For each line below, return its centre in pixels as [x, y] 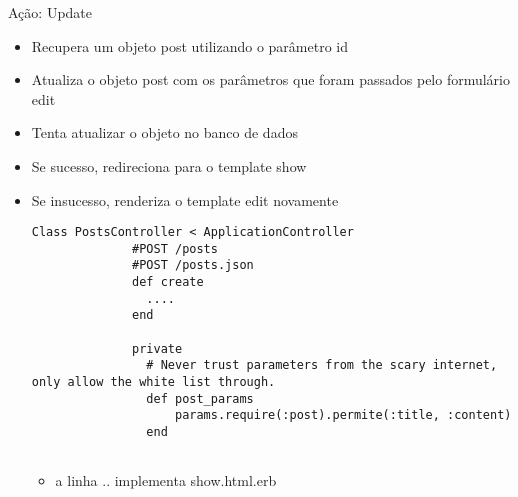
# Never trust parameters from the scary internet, [322, 365]
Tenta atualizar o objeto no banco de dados [164, 132]
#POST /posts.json [193, 265]
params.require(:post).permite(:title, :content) [343, 415]
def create [168, 282]
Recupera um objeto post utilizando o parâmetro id [190, 45]
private [157, 348]
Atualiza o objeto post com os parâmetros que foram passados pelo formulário [271, 79]
